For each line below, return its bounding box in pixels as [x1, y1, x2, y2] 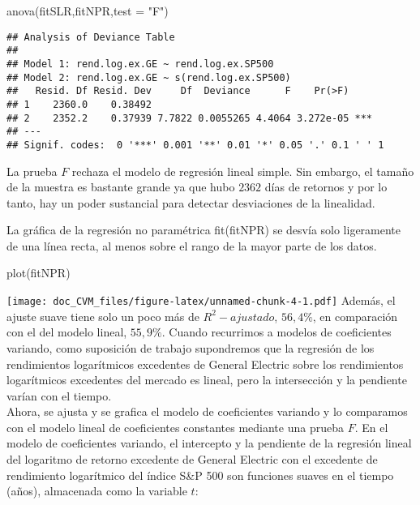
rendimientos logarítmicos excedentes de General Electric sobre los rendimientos [6, 355, 404, 372]
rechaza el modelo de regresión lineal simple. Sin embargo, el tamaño [71, 162, 414, 179]
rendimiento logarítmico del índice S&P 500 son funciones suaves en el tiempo [6, 466, 394, 483]
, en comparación [312, 307, 398, 324]
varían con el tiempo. [6, 387, 112, 404]
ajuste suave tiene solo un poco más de [6, 307, 199, 324]
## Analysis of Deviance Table [6, 31, 175, 43]
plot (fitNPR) [6, 264, 71, 281]
